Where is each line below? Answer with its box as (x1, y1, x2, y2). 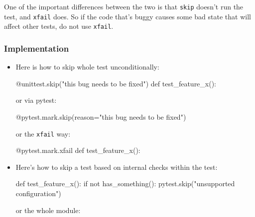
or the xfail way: (15, 128, 71, 139)
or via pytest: (15, 95, 57, 105)
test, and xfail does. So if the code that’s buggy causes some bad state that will (4, 11, 251, 21)
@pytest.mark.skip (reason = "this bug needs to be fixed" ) (15, 111, 186, 122)
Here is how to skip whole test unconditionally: (15, 62, 159, 72)
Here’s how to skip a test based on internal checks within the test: (15, 161, 218, 172)
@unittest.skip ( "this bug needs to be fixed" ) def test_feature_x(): (15, 78, 217, 88)
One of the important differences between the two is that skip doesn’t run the (4, 1, 244, 11)
